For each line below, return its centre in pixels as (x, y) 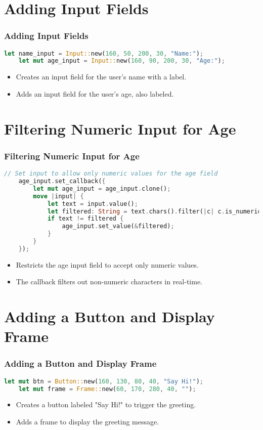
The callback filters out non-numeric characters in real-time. (109, 282)
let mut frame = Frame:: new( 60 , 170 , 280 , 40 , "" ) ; (107, 389)
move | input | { (58, 196)
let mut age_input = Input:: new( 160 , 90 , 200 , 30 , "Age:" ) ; (122, 61)
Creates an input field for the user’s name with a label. (101, 77)
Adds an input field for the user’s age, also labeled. (95, 93)
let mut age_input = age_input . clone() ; (102, 188)
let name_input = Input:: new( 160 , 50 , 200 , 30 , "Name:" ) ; (104, 53)
